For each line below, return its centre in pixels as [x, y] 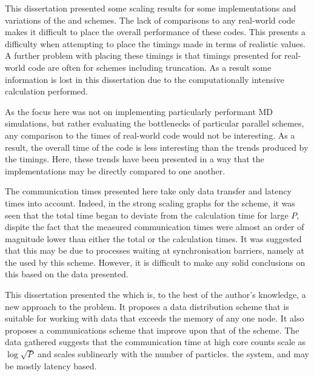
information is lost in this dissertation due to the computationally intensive [145, 79]
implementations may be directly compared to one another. [115, 170]
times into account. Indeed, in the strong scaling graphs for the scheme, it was [150, 203]
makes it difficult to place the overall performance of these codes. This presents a [155, 32]
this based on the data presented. [67, 274]
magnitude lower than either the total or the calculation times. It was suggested [153, 238]
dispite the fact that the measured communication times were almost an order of [155, 227]
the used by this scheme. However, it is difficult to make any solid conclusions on [155, 262]
